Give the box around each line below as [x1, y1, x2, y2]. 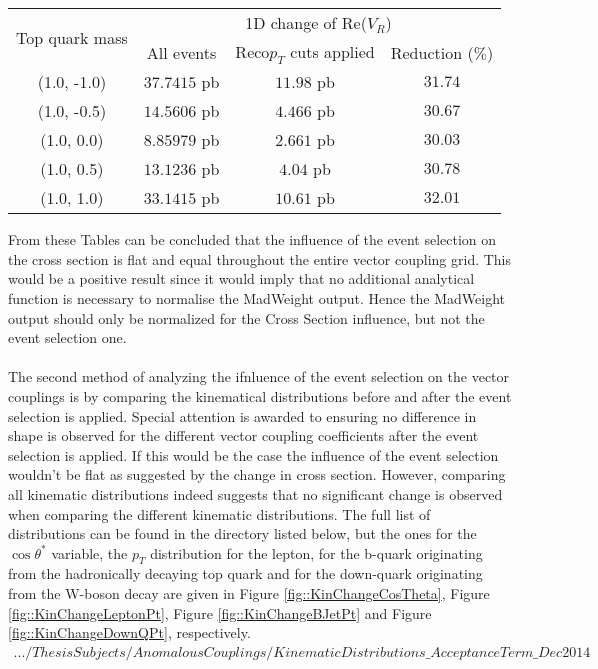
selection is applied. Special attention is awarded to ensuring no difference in [8, 405, 477, 426]
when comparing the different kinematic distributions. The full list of [8, 503, 431, 524]
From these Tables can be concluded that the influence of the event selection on [8, 229, 497, 250]
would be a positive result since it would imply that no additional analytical [8, 268, 475, 289]
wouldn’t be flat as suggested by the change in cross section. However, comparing [8, 464, 506, 485]
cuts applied [290, 40, 375, 63]
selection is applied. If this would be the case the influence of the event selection [8, 444, 499, 465]
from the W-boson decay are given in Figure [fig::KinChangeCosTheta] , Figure [8, 583, 490, 604]
